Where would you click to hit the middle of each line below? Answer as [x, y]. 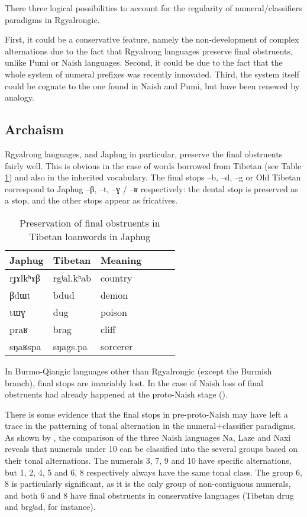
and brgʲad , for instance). [50, 507]
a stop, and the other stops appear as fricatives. [91, 200]
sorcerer [117, 346]
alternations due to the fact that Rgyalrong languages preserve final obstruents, [149, 51]
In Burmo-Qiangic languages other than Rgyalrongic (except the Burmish [138, 371]
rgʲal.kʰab [72, 277]
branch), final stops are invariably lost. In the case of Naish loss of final [134, 382]
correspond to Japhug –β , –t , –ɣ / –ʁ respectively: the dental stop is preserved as [151, 188]
